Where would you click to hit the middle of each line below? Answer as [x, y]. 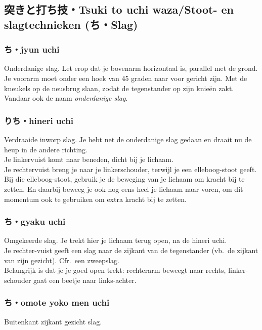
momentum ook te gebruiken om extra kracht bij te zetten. [95, 199]
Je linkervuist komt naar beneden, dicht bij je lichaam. [89, 159]
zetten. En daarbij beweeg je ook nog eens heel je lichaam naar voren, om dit [124, 189]
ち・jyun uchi [32, 49]
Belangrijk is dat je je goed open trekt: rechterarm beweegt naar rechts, [115, 270]
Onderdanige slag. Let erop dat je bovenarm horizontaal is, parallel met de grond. [131, 68]
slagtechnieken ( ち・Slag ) [71, 24]
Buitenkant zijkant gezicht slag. [53, 321]
